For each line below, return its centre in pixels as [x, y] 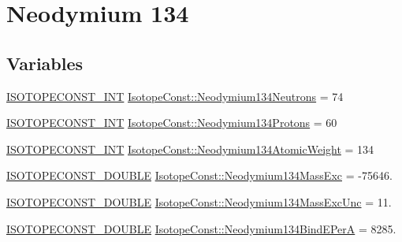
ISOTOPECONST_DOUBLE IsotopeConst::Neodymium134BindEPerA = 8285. [201, 228]
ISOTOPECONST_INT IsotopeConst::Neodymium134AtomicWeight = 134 [190, 149]
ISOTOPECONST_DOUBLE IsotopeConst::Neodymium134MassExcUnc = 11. [199, 201]
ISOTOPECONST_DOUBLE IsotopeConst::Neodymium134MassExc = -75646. [199, 175]
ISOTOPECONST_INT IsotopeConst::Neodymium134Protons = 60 [172, 123]
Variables [45, 63]
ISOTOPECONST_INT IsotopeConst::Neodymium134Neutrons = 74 [175, 96]
